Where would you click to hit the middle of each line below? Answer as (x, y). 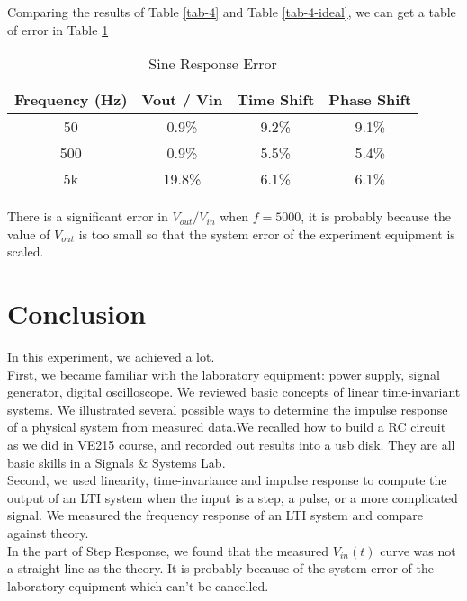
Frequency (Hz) (71, 100)
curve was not (418, 550)
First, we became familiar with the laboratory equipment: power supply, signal (224, 374)
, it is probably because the (376, 216)
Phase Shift (370, 100)
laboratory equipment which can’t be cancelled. (138, 585)
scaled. (26, 251)
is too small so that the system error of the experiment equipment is (267, 233)
